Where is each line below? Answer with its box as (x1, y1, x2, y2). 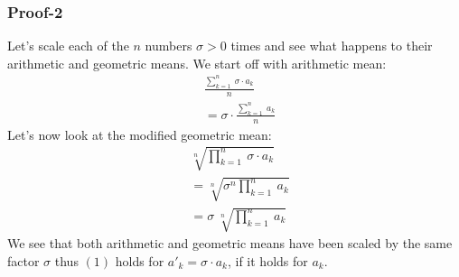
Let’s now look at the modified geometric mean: (7, 125, 272, 143)
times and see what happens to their (230, 36, 433, 55)
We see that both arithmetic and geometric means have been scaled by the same (7, 234, 453, 253)
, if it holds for (227, 251, 308, 270)
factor (7, 251, 40, 270)
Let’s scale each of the (7, 36, 129, 55)
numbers (145, 36, 192, 55)
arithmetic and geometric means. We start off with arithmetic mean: (7, 53, 387, 72)
